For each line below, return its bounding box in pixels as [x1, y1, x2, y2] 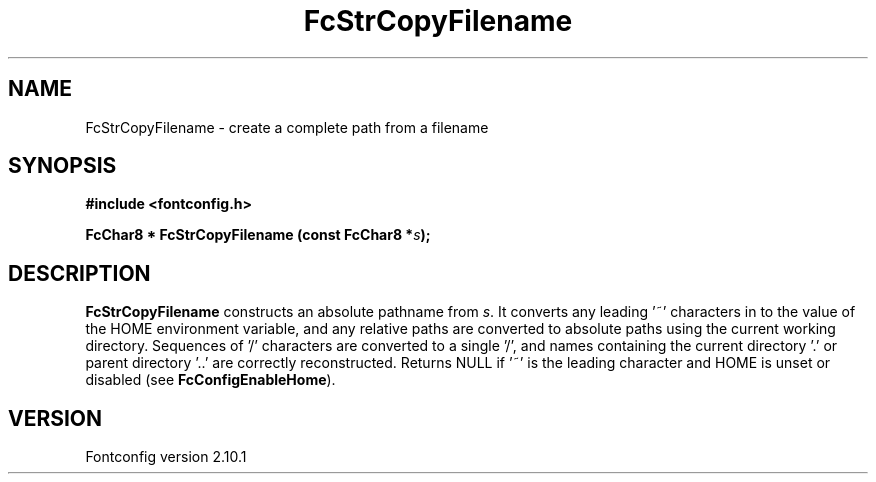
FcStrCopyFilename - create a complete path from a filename [85, 118, 489, 136]
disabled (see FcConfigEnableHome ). [85, 371, 336, 389]
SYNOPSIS [8, 153, 117, 179]
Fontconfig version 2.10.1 [85, 448, 247, 466]
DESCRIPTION [8, 260, 151, 286]
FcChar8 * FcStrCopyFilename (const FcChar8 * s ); [85, 226, 431, 244]
